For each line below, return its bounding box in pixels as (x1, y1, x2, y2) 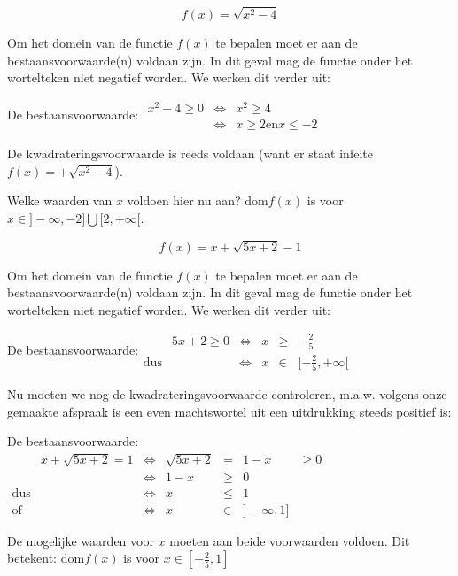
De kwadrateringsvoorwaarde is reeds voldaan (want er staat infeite (7, 144, 373, 163)
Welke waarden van (7, 191, 113, 210)
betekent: (7, 549, 57, 567)
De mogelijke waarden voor (7, 531, 154, 549)
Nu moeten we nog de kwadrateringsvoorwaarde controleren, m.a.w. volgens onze (7, 385, 447, 403)
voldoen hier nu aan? (127, 191, 241, 210)
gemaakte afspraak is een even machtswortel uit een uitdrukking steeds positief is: (7, 402, 452, 420)
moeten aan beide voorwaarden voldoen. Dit (169, 531, 410, 549)
